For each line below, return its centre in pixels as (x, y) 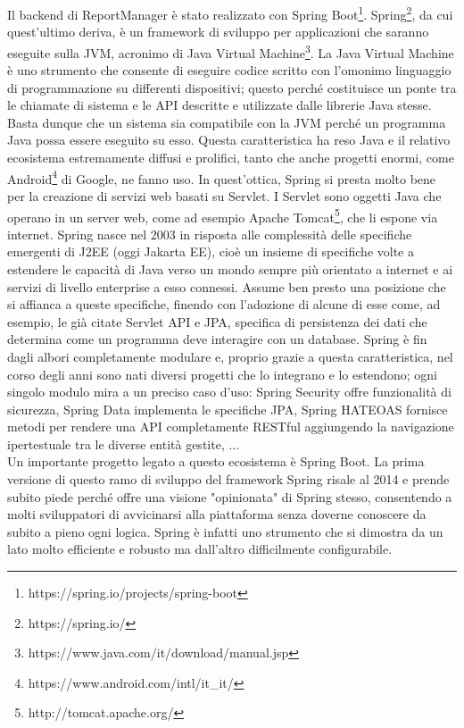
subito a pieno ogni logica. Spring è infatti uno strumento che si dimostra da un (225, 531)
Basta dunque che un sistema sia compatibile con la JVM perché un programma (227, 122)
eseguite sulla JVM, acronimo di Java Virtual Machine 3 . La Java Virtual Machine (231, 51)
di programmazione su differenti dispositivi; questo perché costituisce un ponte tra (232, 87)
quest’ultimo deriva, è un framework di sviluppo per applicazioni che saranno (218, 32)
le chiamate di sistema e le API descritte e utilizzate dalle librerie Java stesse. (220, 105)
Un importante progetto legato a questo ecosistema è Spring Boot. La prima (216, 461)
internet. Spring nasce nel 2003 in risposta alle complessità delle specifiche (210, 234)
